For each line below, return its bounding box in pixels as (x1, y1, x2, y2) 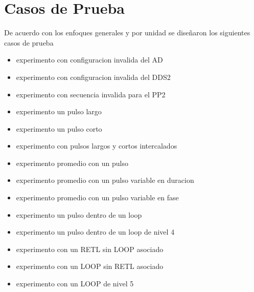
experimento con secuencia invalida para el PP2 (16, 89, 166, 99)
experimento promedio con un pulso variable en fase (16, 192, 179, 203)
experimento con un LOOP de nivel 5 (16, 278, 134, 289)
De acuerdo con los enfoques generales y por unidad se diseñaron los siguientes (4, 27, 250, 38)
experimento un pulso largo (16, 106, 102, 117)
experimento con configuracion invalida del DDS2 (16, 71, 171, 82)
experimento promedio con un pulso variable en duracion (16, 175, 194, 185)
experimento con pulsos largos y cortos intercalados (16, 140, 177, 151)
